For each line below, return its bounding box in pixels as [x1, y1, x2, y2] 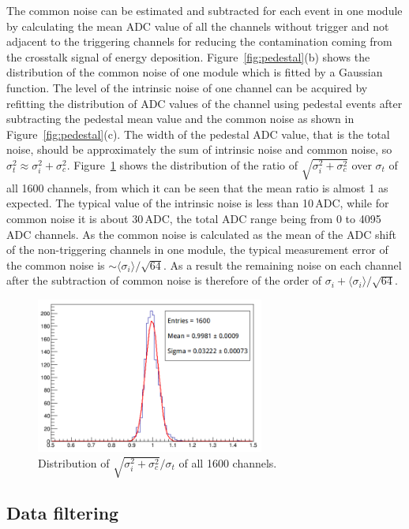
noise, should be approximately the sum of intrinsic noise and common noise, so [6, 141, 392, 158]
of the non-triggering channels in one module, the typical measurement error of [6, 241, 388, 258]
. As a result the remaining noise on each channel [163, 256, 402, 273]
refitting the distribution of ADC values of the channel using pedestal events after [6, 95, 403, 111]
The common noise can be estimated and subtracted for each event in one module [6, 2, 403, 18]
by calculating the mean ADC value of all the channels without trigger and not [6, 17, 389, 34]
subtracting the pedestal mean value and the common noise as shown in [6, 110, 355, 127]
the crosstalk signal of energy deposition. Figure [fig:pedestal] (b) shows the [6, 48, 370, 65]
